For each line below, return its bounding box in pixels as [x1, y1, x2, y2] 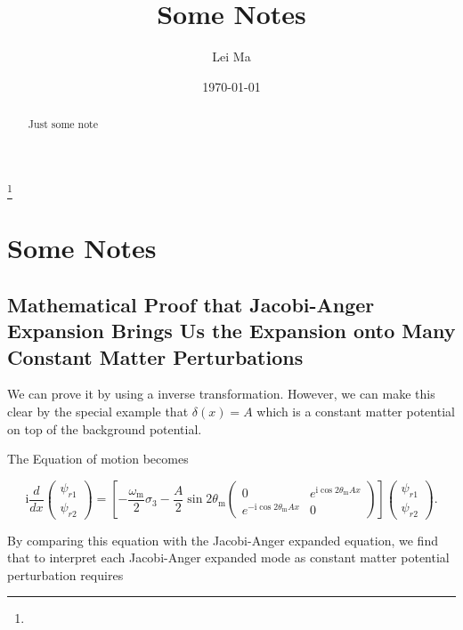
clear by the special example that [7, 402, 189, 421]
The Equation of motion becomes [7, 449, 189, 468]
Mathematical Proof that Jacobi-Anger [7, 290, 375, 318]
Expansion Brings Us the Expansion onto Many [7, 317, 456, 344]
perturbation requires [7, 565, 124, 584]
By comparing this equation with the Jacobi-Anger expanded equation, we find [7, 530, 438, 549]
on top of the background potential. [7, 419, 202, 438]
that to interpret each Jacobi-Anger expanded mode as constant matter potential [7, 548, 450, 567]
